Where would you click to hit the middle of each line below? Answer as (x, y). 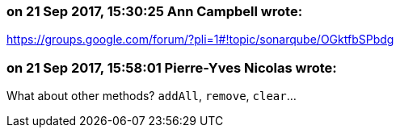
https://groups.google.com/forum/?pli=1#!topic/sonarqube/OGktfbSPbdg (200, 40)
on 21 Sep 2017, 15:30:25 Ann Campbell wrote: (155, 11)
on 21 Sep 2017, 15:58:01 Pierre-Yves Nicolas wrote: (172, 67)
